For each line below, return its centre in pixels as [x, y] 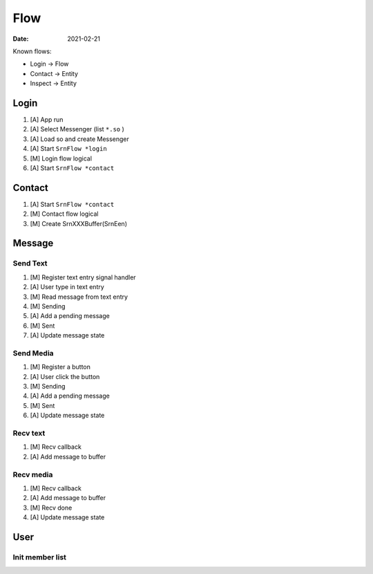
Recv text [29, 434]
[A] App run [47, 120]
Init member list [40, 557]
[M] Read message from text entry [79, 297]
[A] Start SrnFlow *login [68, 149]
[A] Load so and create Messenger [79, 139]
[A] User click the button [65, 376]
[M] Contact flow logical [64, 214]
